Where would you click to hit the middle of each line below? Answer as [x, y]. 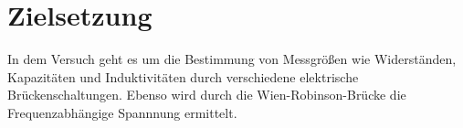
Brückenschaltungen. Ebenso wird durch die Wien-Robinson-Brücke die [207, 95]
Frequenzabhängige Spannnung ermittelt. [122, 112]
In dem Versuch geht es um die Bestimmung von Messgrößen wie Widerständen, [232, 59]
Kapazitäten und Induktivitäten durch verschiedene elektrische [183, 76]
